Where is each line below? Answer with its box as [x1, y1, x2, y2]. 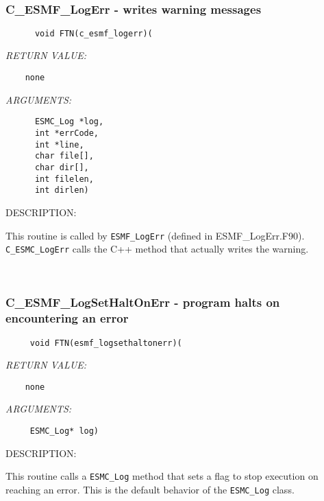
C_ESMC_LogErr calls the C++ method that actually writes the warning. [5, 242, 309, 256]
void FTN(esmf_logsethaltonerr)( [29, 338, 182, 348]
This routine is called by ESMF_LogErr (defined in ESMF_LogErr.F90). [5, 228, 305, 242]
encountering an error [5, 310, 129, 327]
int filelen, [34, 174, 94, 184]
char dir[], [34, 162, 89, 172]
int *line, [34, 139, 84, 150]
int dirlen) [34, 185, 89, 196]
